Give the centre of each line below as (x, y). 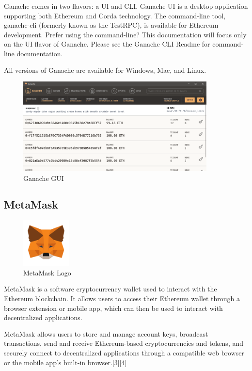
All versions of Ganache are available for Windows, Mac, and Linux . (105, 70)
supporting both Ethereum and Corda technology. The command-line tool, (115, 15)
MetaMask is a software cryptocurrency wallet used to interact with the (110, 289)
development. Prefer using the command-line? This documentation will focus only (125, 34)
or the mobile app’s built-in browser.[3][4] (65, 362)
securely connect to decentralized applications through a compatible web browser (124, 353)
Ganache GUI (44, 178)
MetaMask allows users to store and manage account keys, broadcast (106, 333)
